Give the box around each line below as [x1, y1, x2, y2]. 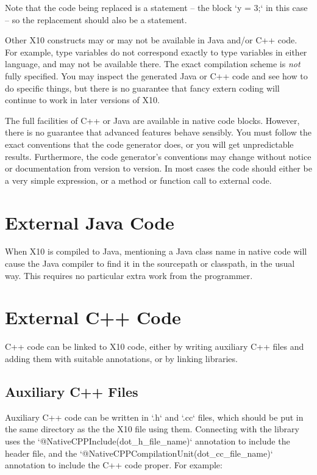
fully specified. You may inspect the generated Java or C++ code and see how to [5, 69, 308, 82]
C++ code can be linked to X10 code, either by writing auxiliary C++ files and [5, 340, 304, 353]
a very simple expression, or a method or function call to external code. [5, 173, 272, 186]
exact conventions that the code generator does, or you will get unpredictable [5, 137, 294, 150]
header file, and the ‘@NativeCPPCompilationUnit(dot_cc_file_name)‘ [5, 446, 273, 459]
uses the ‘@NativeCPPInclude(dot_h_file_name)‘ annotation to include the [5, 434, 290, 447]
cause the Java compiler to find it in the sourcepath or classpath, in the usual [5, 257, 295, 270]
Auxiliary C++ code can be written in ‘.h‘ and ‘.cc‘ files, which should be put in [5, 410, 304, 423]
